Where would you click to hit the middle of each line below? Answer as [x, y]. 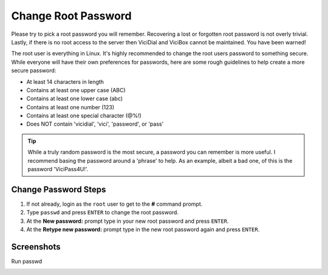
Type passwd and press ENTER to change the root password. [103, 212]
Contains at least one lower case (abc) [75, 99]
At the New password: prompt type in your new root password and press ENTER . [128, 221]
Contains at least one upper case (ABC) [76, 90]
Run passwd [27, 261]
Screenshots [36, 247]
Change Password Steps [59, 189]
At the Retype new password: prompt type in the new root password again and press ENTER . [143, 229]
